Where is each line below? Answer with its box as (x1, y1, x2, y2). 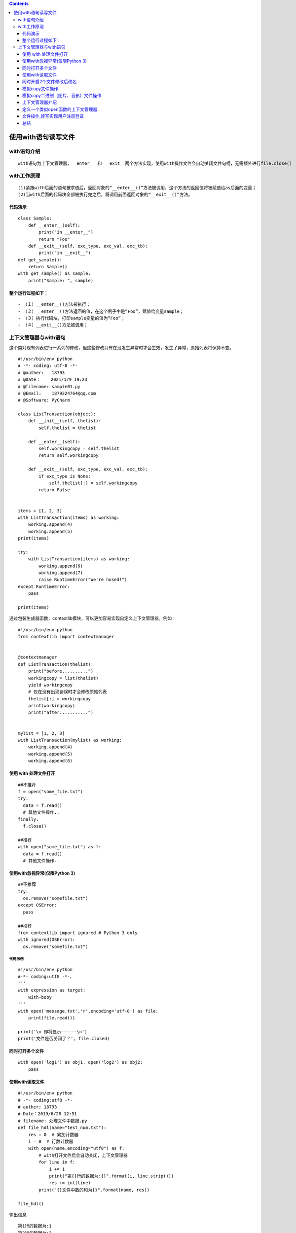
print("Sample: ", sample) (28, 278, 94, 283)
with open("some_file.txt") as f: (18, 844, 101, 850)
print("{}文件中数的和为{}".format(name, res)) (38, 1187, 150, 1193)
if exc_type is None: (38, 473, 91, 479)
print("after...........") (28, 710, 94, 715)
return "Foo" (38, 236, 70, 242)
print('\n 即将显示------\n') (18, 1029, 87, 1034)
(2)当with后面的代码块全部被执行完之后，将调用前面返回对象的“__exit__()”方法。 (18, 191, 193, 197)
